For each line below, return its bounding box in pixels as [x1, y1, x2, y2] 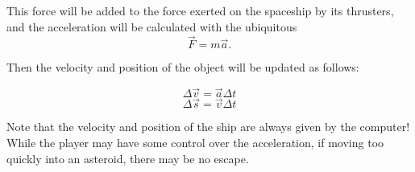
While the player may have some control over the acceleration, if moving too [6, 134, 384, 151]
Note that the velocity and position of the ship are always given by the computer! [6, 118, 410, 135]
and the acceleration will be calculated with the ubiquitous [6, 18, 297, 35]
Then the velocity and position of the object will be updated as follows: [6, 59, 359, 76]
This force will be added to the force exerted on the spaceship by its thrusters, [6, 2, 394, 18]
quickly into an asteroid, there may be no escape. [6, 149, 249, 166]
